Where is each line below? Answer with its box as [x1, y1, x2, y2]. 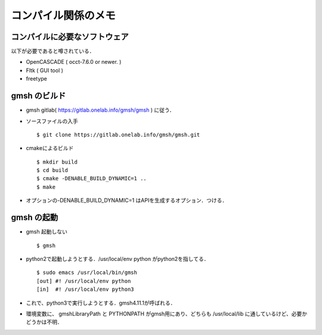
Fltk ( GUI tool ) [26, 66, 64, 74]
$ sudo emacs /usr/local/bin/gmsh [36, 269, 137, 276]
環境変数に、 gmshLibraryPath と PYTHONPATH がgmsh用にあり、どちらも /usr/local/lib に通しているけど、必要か [26, 310, 308, 317]
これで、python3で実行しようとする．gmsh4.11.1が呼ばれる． [26, 299, 176, 306]
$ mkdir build [36, 158, 78, 165]
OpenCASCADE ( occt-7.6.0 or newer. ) [26, 59, 122, 66]
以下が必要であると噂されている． [11, 48, 95, 55]
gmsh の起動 [11, 213, 58, 223]
